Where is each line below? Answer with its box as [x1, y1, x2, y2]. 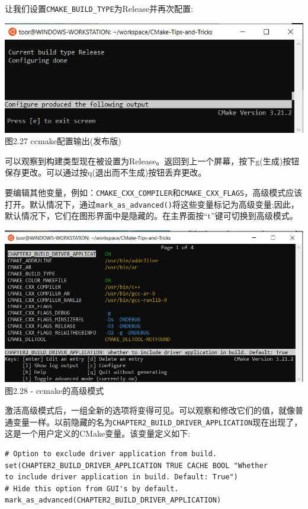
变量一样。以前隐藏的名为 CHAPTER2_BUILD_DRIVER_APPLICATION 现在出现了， [12, 415, 303, 428]
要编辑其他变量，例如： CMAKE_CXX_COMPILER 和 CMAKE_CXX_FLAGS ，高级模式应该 [5, 186, 303, 198]
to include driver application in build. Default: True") [5, 473, 238, 482]
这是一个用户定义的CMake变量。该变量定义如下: [5, 427, 191, 440]
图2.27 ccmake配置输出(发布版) [5, 135, 121, 147]
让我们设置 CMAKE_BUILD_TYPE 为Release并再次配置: [5, 2, 193, 14]
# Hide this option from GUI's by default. [5, 484, 179, 493]
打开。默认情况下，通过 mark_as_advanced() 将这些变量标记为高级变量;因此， [5, 198, 299, 210]
